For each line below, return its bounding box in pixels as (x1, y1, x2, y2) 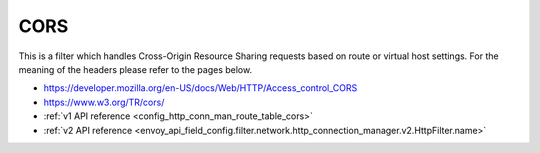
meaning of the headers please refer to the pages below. (18, 63, 253, 75)
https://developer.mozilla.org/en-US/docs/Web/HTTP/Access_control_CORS (43, 82, 358, 94)
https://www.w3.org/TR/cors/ (43, 96, 165, 108)
